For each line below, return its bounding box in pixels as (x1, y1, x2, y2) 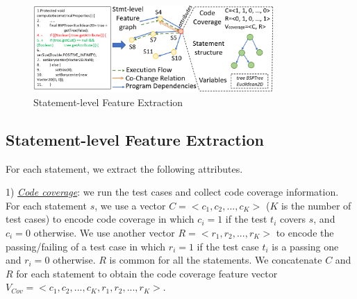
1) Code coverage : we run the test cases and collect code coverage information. (6, 185, 339, 199)
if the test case (197, 239, 259, 253)
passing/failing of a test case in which (6, 239, 166, 253)
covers (280, 212, 306, 226)
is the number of (281, 198, 351, 212)
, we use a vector (94, 198, 166, 212)
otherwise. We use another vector (33, 225, 175, 239)
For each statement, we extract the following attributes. (6, 161, 243, 176)
